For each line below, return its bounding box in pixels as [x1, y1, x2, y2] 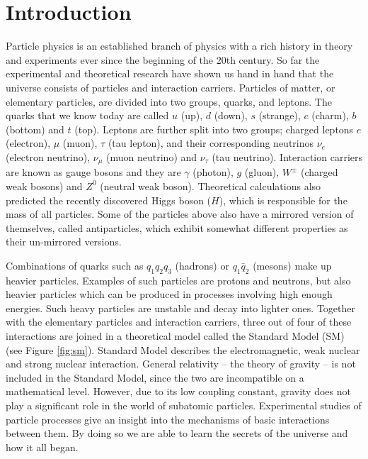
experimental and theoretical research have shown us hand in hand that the [6, 66, 334, 81]
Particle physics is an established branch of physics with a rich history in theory [6, 38, 353, 53]
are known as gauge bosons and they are [6, 165, 181, 179]
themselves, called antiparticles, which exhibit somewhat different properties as [6, 220, 348, 235]
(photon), [192, 165, 234, 179]
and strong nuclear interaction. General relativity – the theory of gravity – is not [6, 356, 356, 371]
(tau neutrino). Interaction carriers [212, 149, 363, 164]
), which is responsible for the [219, 192, 347, 207]
